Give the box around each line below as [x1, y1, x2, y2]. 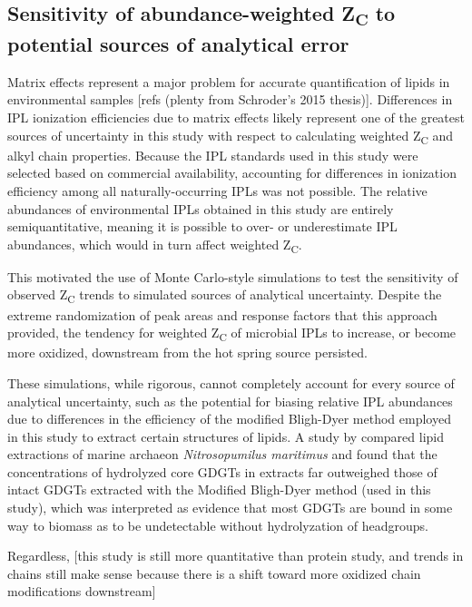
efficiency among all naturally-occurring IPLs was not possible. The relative [7, 181, 428, 200]
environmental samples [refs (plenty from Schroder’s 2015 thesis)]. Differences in [7, 90, 453, 109]
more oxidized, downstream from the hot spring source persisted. [7, 343, 368, 362]
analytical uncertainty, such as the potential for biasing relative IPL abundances [7, 391, 453, 410]
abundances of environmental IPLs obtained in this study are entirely [7, 199, 394, 218]
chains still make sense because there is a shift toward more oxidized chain [7, 563, 421, 583]
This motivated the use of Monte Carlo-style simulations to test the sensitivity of [7, 267, 458, 286]
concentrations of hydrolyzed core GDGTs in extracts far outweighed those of [7, 462, 438, 481]
